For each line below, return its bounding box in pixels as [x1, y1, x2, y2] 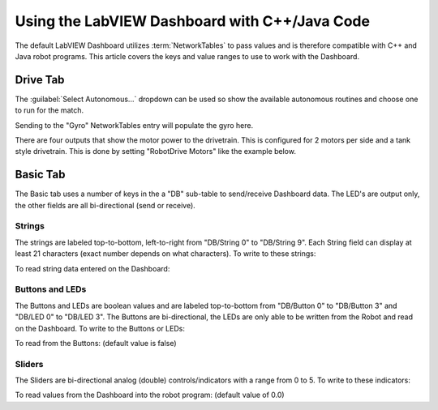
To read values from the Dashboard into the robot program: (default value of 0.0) [15, 390, 285, 400]
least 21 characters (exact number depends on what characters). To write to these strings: [15, 249, 316, 258]
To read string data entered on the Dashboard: [15, 263, 170, 273]
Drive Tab [15, 73, 65, 87]
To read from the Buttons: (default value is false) [15, 338, 178, 348]
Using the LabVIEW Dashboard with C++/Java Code [15, 12, 371, 30]
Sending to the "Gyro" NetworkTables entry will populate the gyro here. [15, 120, 254, 130]
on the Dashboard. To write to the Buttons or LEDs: [15, 323, 186, 333]
